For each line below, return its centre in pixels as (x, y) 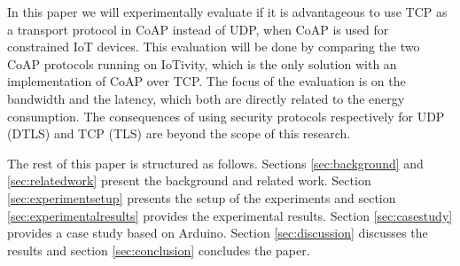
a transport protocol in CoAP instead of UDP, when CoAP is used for (198, 29)
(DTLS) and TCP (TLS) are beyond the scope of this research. (179, 133)
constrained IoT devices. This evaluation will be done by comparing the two (214, 47)
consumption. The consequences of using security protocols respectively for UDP (226, 116)
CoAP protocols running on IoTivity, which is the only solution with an (202, 63)
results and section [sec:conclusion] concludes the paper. (159, 250)
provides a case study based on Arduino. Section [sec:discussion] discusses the (218, 233)
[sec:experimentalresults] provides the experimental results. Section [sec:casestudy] (230, 215)
